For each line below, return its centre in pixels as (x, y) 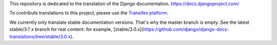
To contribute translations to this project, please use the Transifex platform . (89, 13)
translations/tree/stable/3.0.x (40, 36)
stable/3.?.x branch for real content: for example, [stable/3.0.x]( (76, 29)
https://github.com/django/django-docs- (186, 29)
